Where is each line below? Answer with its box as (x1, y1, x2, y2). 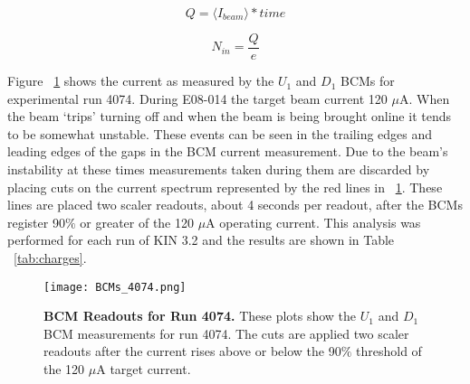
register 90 (7, 212, 65, 231)
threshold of (356, 342, 422, 361)
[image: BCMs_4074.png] (43, 280, 187, 294)
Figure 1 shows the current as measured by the (7, 71, 274, 90)
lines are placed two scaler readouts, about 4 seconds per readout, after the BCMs (7, 195, 463, 214)
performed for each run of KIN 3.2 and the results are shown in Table (7, 230, 395, 249)
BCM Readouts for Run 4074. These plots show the (43, 306, 357, 325)
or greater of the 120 (80, 212, 194, 231)
